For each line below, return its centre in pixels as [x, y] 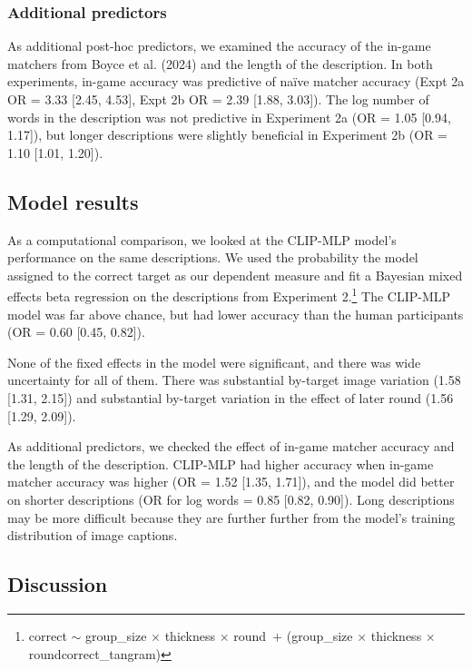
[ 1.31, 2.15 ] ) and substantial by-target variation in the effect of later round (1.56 [231, 397]
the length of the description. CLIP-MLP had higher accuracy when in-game [221, 463]
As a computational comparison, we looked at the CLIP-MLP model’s [202, 239]
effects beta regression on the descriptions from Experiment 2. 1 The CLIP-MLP [229, 295]
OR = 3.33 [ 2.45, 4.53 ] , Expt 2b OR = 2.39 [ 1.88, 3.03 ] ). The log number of [218, 99]
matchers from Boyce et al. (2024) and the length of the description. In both [220, 63]
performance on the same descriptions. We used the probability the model [213, 257]
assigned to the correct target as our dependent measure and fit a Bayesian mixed [235, 275]
